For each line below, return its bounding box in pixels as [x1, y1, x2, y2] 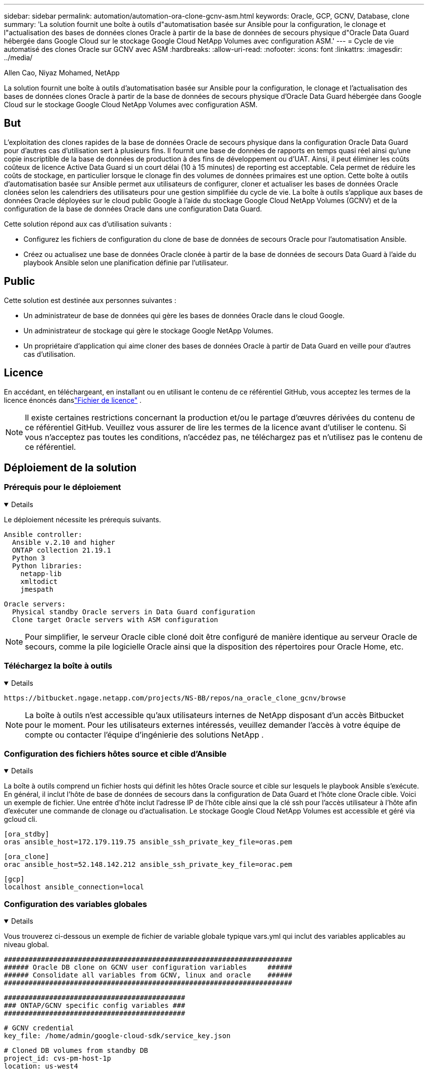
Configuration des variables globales [4, 899, 147, 909]
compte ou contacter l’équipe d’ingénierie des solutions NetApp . [25, 729, 264, 740]
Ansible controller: [4, 530, 83, 538]
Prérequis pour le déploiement [4, 482, 121, 492]
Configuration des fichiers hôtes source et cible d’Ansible [4, 748, 227, 759]
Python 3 [12, 554, 45, 562]
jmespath [20, 585, 54, 593]
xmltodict [20, 577, 58, 585]
